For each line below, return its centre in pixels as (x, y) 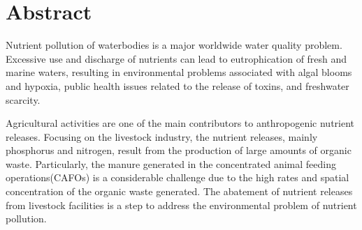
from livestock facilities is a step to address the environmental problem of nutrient (181, 205)
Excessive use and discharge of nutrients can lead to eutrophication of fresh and (176, 58)
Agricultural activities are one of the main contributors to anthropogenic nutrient (180, 123)
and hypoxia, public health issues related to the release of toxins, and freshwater (178, 85)
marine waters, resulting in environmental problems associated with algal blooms (179, 72)
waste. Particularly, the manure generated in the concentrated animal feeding (171, 163)
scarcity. (23, 99)
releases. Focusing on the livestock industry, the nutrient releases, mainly (162, 136)
